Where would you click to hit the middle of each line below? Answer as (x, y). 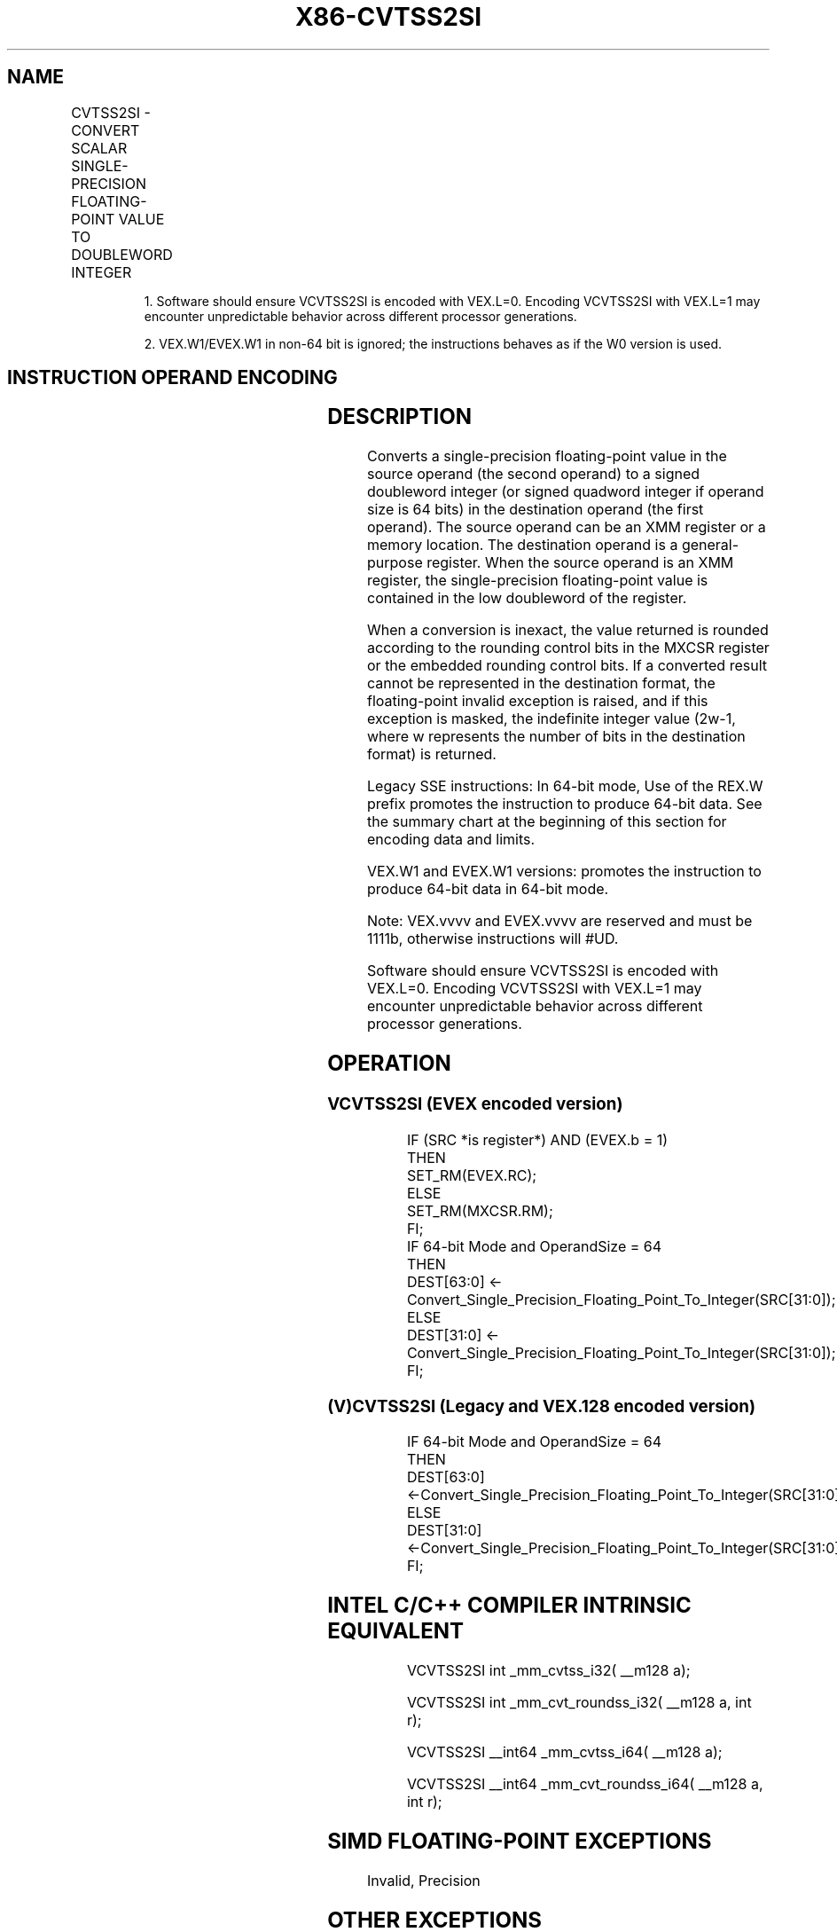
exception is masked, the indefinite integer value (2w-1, (551, 719)
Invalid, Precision (424, 1880)
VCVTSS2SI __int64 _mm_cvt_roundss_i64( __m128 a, (585, 1784)
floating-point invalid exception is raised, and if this (538, 701)
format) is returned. (432, 754)
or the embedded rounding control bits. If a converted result (567, 666)
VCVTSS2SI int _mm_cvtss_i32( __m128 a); (548, 1671)
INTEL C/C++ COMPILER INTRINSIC (509, 1606)
